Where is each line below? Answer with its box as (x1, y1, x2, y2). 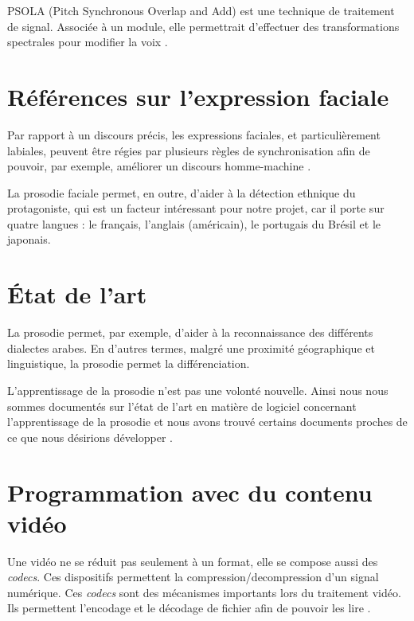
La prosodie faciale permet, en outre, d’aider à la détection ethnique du (7, 184, 356, 201)
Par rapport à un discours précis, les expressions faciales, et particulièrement (7, 126, 381, 143)
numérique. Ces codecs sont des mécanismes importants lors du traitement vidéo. (7, 584, 401, 600)
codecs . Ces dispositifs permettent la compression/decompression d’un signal (7, 568, 379, 585)
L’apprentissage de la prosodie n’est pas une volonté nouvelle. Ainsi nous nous (7, 381, 389, 398)
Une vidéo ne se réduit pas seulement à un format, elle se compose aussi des (7, 553, 378, 569)
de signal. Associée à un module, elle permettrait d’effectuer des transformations (7, 18, 400, 34)
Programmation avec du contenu (7, 475, 373, 508)
